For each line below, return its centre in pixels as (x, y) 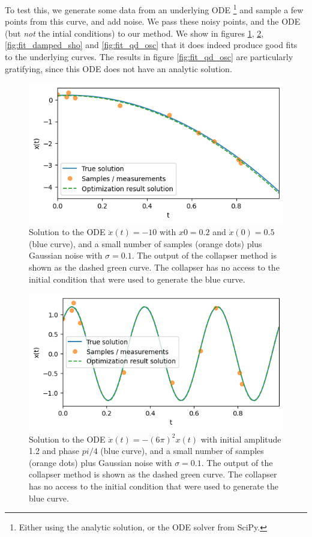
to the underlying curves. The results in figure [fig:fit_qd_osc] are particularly (149, 57)
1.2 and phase (54, 451)
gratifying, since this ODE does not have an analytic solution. (118, 68)
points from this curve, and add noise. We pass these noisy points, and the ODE (153, 21)
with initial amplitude (241, 439)
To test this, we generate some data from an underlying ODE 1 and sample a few (154, 9)
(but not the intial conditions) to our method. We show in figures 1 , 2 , (134, 33)
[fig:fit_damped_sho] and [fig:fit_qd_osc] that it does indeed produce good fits (151, 45)
